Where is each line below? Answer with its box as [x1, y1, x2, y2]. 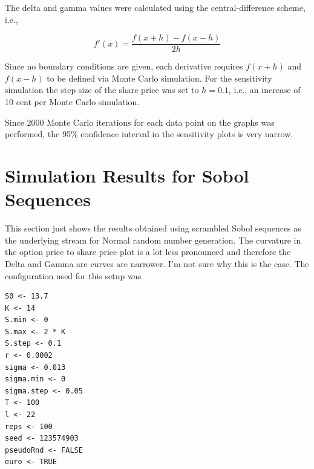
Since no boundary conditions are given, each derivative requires [5, 60, 243, 73]
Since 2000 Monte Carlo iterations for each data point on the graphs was [5, 115, 275, 128]
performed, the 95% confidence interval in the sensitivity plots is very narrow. [5, 128, 293, 140]
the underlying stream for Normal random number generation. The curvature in [5, 233, 301, 246]
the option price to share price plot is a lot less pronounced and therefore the [5, 245, 291, 258]
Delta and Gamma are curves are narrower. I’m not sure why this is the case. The [5, 257, 309, 270]
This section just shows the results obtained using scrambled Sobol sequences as [5, 222, 301, 234]
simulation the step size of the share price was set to [5, 83, 199, 96]
